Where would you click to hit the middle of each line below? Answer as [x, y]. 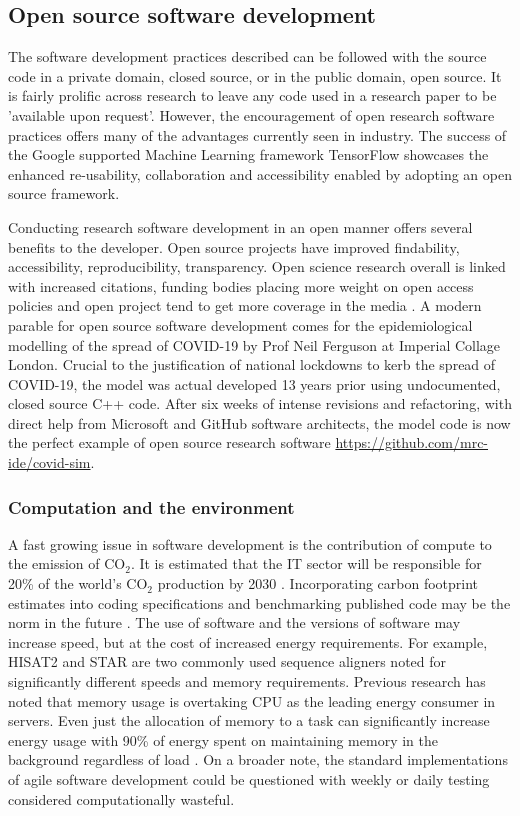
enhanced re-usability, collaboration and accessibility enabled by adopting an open [260, 173]
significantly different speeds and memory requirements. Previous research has [247, 681]
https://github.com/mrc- [412, 442]
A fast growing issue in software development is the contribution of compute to [250, 543]
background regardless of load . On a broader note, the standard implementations [258, 759]
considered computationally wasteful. [121, 798]
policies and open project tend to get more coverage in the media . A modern [245, 305]
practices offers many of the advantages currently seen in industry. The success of [257, 134]
